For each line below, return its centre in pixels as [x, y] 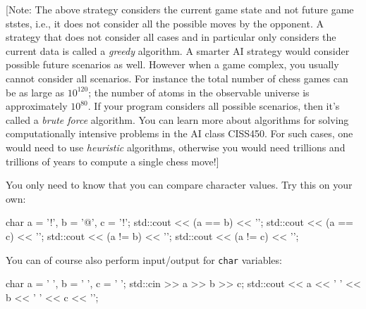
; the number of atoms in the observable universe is [199, 92]
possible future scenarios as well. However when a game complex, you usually [172, 64]
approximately [37, 106]
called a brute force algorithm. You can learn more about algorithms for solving [177, 119]
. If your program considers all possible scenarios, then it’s [214, 106]
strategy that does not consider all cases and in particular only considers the [171, 37]
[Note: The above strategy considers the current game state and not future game [180, 9]
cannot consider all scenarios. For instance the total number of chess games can [177, 78]
